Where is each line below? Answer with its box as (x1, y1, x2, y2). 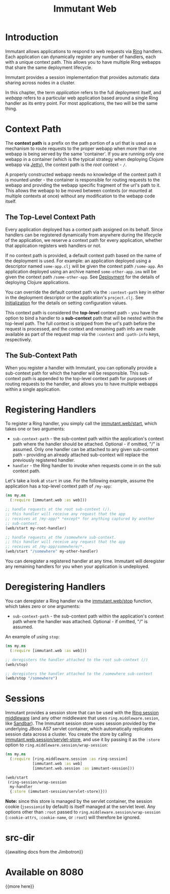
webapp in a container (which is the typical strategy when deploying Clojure (5, 156, 164, 162)
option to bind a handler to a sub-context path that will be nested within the (5, 315, 163, 321)
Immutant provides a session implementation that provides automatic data (5, 74, 159, 80)
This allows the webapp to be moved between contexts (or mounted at (5, 187, 153, 193)
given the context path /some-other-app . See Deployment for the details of (5, 274, 160, 280)
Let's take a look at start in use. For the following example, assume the (5, 478, 154, 484)
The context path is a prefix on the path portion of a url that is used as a (5, 140, 156, 146)
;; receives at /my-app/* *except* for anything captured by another (5, 516, 155, 521)
